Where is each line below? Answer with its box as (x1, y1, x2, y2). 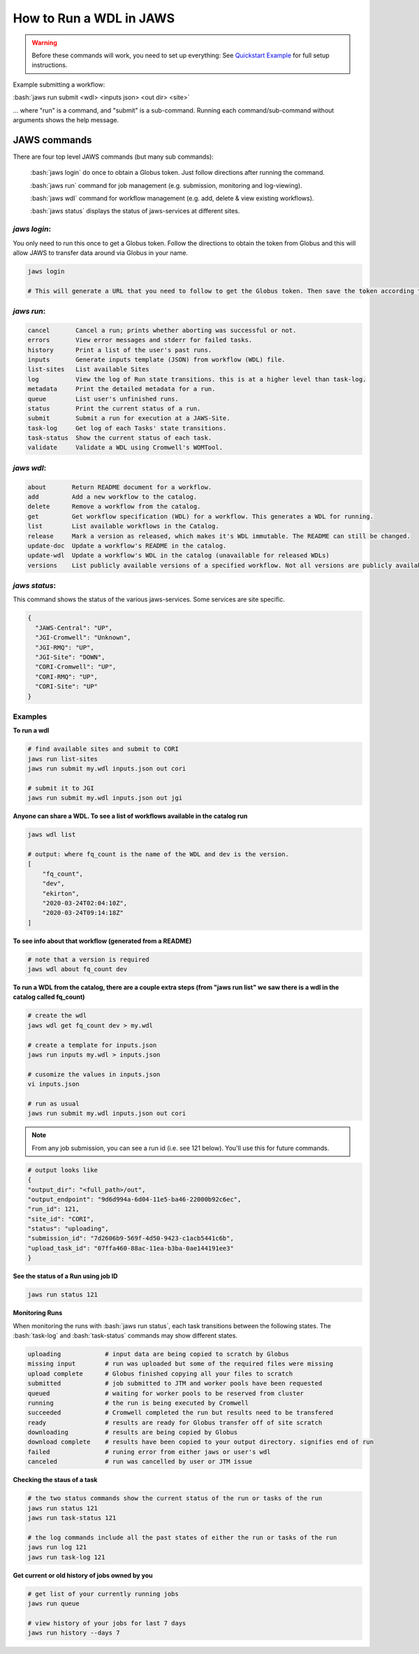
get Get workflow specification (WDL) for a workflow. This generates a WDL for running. (27, 512, 374, 520)
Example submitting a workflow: (13, 80, 105, 89)
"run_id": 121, (27, 1205, 80, 1213)
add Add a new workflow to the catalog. (27, 493, 198, 501)
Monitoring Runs (13, 1309, 63, 1317)
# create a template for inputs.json (27, 1041, 157, 1049)
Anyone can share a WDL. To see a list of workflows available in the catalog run (13, 812, 248, 821)
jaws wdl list (27, 830, 76, 839)
